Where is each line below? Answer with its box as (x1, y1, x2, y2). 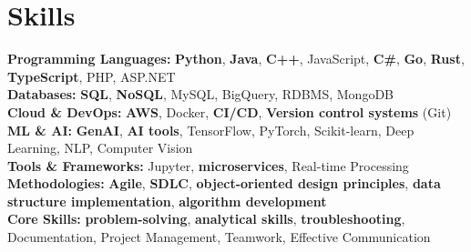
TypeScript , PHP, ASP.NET (7, 66, 176, 86)
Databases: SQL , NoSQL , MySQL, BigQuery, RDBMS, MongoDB (7, 85, 394, 104)
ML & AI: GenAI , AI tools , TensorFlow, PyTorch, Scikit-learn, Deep (7, 120, 415, 139)
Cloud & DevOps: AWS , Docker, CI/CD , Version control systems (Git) (7, 102, 452, 121)
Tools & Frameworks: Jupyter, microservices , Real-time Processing (7, 156, 409, 175)
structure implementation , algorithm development (7, 191, 327, 210)
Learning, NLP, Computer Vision (7, 138, 193, 157)
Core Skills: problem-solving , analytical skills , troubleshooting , (7, 209, 405, 228)
